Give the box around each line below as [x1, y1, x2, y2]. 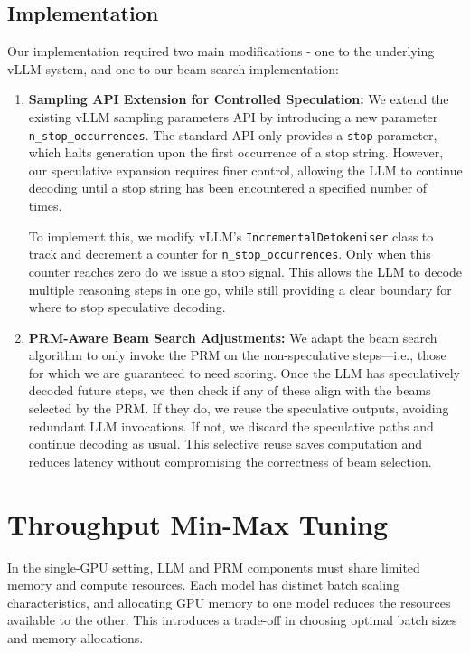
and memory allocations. [7, 628, 144, 647]
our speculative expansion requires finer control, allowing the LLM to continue [28, 160, 463, 179]
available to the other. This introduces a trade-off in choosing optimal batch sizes [7, 610, 457, 629]
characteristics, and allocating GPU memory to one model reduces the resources [7, 592, 451, 611]
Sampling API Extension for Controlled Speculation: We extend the [28, 90, 449, 109]
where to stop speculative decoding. [28, 298, 226, 317]
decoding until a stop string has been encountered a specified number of [28, 178, 428, 197]
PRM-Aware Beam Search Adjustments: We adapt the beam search [28, 327, 437, 346]
